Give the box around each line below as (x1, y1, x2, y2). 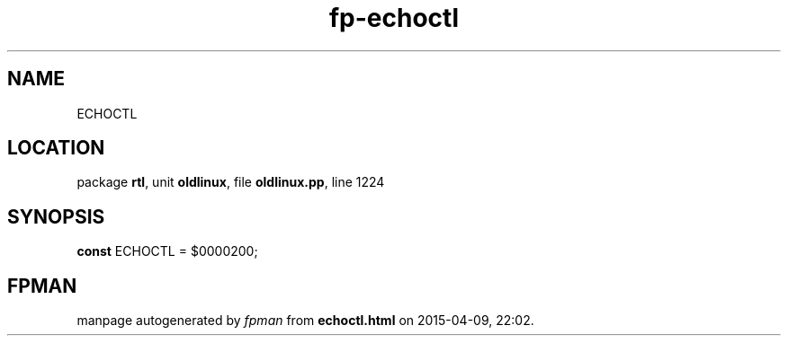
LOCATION (7, 136, 105, 160)
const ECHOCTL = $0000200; (76, 243, 258, 259)
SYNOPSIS (7, 205, 105, 228)
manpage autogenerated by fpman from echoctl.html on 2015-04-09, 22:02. (76, 312, 534, 329)
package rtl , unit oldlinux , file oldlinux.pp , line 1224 (76, 174, 385, 190)
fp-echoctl (328, 3, 460, 33)
